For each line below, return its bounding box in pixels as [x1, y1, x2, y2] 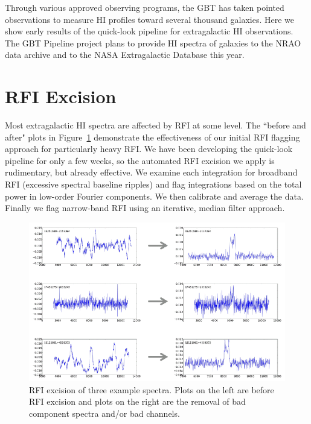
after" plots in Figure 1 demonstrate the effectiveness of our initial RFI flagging [5, 130, 300, 143]
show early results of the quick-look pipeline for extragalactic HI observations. [5, 25, 293, 37]
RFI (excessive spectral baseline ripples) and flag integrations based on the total [5, 178, 302, 191]
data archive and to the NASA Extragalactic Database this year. [5, 48, 245, 61]
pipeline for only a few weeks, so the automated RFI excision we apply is [5, 154, 275, 166]
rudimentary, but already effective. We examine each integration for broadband [5, 166, 298, 179]
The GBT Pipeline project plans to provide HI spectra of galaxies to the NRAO [5, 36, 301, 49]
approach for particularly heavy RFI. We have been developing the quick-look [5, 142, 293, 155]
